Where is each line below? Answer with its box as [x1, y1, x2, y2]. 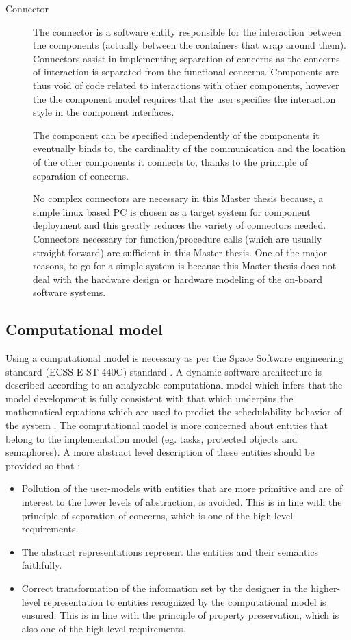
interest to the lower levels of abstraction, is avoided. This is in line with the [21, 495, 342, 509]
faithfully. [21, 558, 62, 572]
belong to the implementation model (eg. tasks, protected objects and [5, 431, 298, 445]
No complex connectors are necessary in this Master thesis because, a [33, 191, 324, 206]
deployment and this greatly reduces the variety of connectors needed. [33, 218, 326, 232]
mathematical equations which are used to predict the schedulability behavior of [5, 404, 342, 419]
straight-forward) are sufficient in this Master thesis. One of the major [33, 245, 328, 259]
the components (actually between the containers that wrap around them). [33, 38, 346, 52]
